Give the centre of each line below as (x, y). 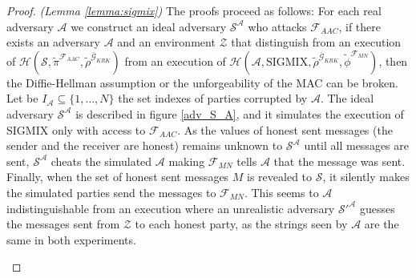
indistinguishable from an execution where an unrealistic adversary (171, 208)
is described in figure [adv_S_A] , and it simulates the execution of (240, 113)
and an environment (166, 42)
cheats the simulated (101, 161)
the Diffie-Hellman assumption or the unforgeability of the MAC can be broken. (202, 82)
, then (393, 60)
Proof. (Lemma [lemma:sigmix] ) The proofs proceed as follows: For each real (194, 10)
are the (382, 224)
